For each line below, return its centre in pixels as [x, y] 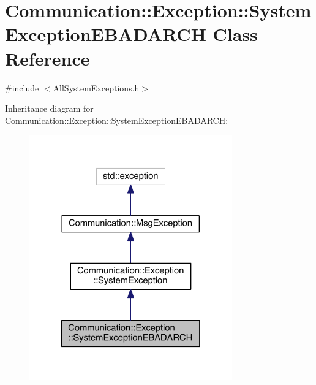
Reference [47, 58]
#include [22, 87]
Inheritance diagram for [49, 108]
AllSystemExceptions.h [96, 87]
